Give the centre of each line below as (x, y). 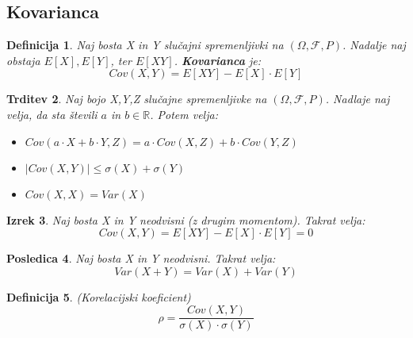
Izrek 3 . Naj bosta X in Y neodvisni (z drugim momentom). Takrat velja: (186, 219)
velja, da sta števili (52, 114)
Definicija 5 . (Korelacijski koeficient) (99, 296)
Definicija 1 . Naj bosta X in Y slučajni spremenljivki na (145, 45)
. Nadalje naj (374, 45)
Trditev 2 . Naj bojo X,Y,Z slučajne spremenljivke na (137, 99)
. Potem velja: (184, 114)
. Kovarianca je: (217, 60)
